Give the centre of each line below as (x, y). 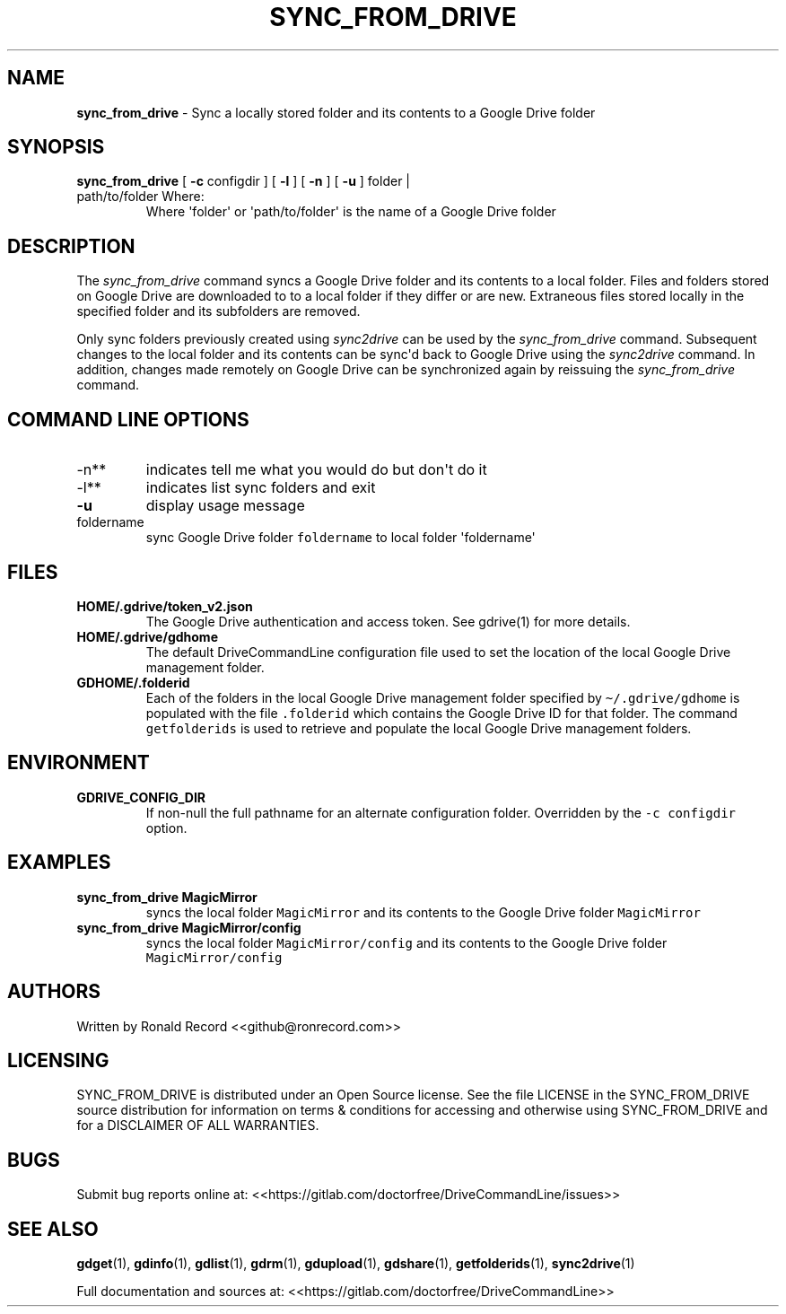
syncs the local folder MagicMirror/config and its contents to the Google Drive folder (406, 942)
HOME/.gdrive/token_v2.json (165, 606)
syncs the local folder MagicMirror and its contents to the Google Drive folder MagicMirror (423, 912)
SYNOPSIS (56, 147)
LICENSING (58, 1060)
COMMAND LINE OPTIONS (128, 419)
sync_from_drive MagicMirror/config (189, 927)
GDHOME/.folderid (133, 682)
